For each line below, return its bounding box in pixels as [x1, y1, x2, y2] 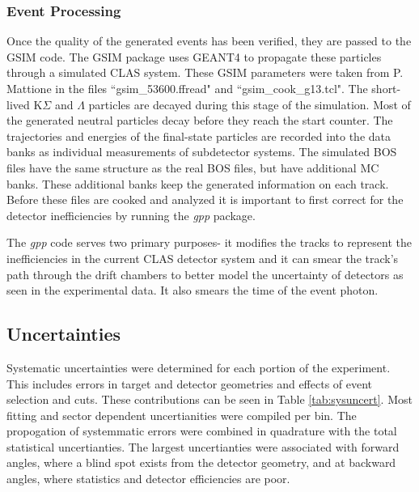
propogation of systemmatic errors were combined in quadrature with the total [6, 422, 397, 439]
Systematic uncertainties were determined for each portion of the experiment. [6, 358, 391, 375]
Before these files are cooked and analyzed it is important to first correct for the [6, 191, 404, 208]
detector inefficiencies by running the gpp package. [6, 206, 256, 223]
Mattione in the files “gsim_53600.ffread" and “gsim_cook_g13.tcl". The [6, 80, 368, 96]
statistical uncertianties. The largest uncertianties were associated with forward [6, 438, 400, 455]
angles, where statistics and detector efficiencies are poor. [6, 470, 290, 487]
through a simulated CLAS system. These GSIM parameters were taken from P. [6, 64, 404, 81]
